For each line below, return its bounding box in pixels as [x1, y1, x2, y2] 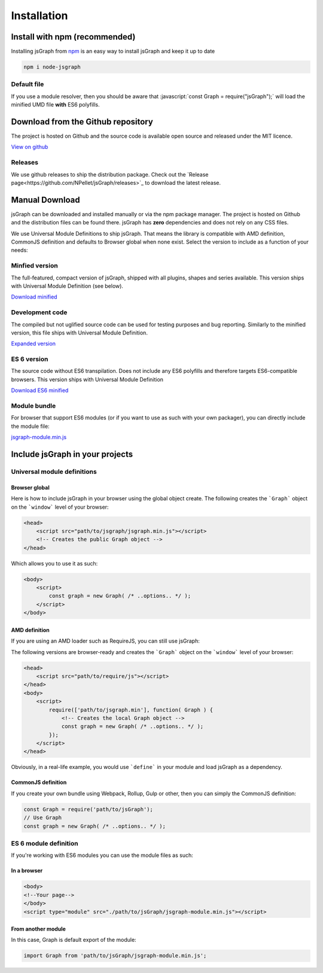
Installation [11, 9, 68, 22]
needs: [11, 247, 28, 254]
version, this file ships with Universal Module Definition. [11, 329, 148, 336]
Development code [11, 308, 68, 317]
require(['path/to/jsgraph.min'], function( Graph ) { [48, 706, 214, 713]
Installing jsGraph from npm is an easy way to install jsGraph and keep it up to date [11, 48, 215, 55]
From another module [11, 925, 66, 933]
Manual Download [11, 194, 80, 205]
